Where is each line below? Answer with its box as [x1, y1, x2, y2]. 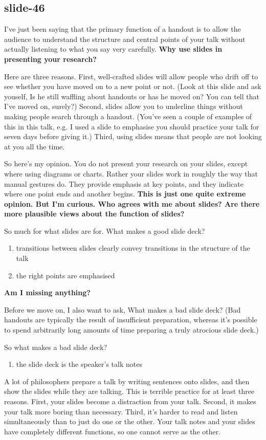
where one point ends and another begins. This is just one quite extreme [4, 188, 246, 199]
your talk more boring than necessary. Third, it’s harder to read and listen [4, 406, 238, 416]
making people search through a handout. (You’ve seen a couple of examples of [4, 111, 252, 121]
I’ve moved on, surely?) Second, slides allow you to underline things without [4, 101, 243, 112]
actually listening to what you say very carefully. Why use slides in [4, 43, 223, 54]
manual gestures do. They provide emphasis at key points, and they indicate [4, 178, 243, 189]
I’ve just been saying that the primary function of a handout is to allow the [4, 24, 241, 34]
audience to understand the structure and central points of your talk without [4, 33, 246, 44]
